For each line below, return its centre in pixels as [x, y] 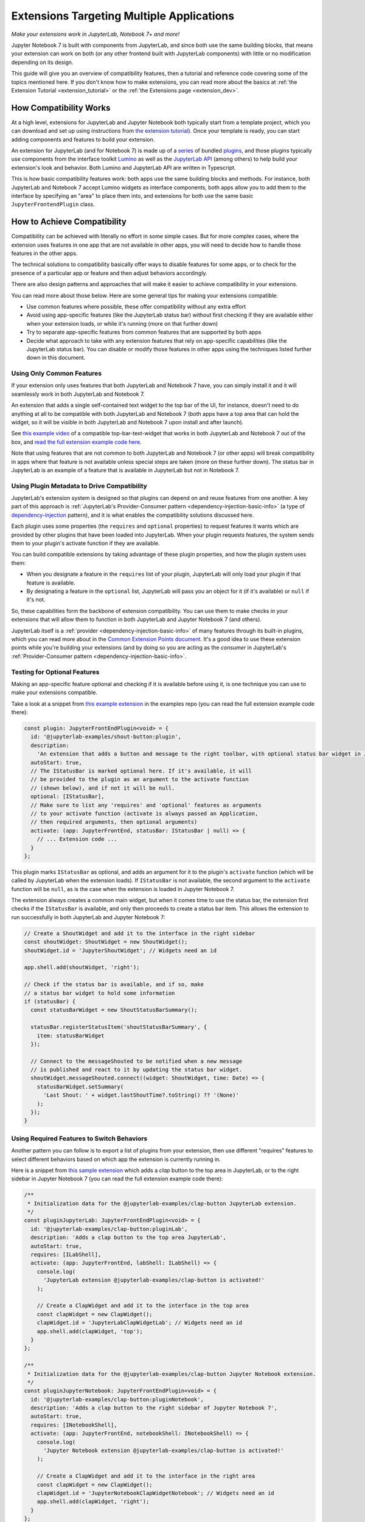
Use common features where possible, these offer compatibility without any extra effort [136, 306]
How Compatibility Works [61, 107]
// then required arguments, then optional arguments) [114, 822]
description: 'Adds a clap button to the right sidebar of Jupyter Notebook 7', [154, 1408]
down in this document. [56, 358]
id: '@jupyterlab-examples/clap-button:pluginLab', [109, 1229]
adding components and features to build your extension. [83, 139]
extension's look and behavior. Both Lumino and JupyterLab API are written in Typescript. [123, 167]
